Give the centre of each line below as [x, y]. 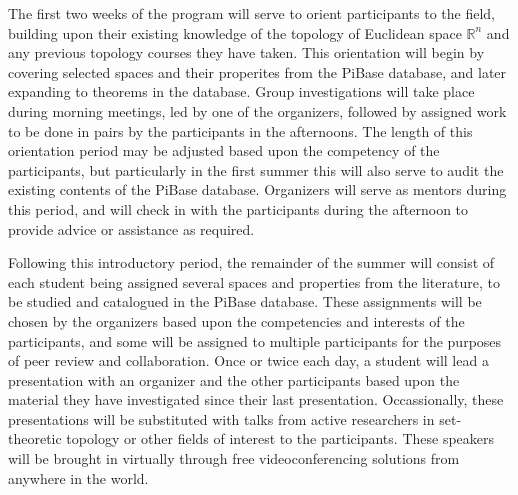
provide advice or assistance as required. [131, 228]
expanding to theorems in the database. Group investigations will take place [241, 91]
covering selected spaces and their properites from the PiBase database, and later [257, 71]
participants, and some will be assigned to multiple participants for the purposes [255, 340]
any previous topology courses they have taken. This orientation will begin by [246, 52]
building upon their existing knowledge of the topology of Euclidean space [235, 32]
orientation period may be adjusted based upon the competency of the [224, 150]
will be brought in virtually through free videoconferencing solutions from [234, 458]
